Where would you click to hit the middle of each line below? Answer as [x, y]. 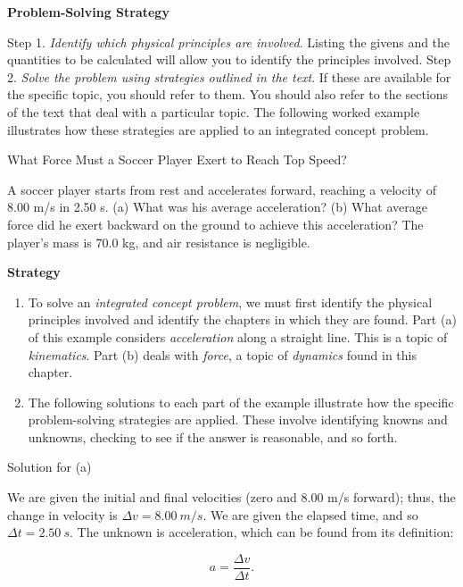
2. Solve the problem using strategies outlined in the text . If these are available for [229, 76]
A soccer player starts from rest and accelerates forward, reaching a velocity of [222, 189]
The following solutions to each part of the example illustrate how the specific [241, 402]
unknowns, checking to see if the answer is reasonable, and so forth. [213, 436]
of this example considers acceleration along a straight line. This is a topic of [238, 336]
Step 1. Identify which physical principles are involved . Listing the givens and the [229, 42]
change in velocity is [62, 514]
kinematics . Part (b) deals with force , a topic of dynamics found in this [222, 354]
